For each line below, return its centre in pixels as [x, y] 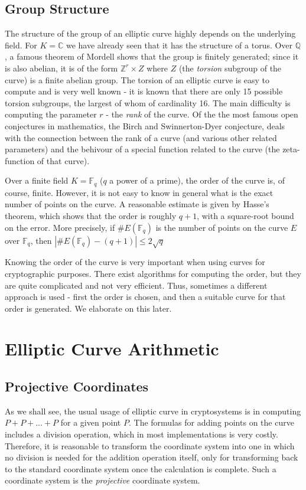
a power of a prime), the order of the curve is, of [197, 180]
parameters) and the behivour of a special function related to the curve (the [142, 149]
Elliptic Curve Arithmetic [112, 349]
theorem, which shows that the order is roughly [91, 215]
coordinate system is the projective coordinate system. [102, 480]
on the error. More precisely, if [60, 227]
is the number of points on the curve [222, 227]
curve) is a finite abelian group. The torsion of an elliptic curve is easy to [137, 79]
